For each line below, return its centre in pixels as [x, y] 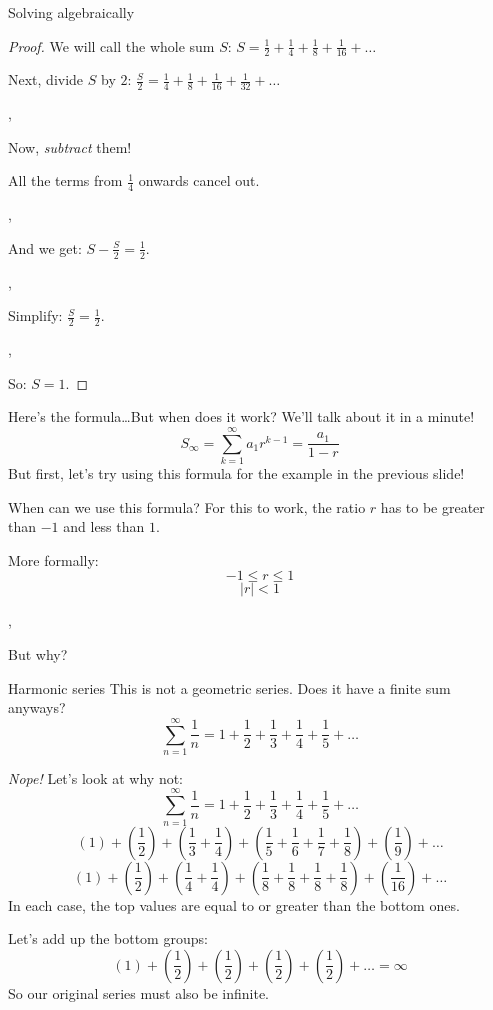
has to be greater [432, 506]
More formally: [53, 559]
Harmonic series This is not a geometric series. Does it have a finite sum [229, 687]
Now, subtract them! [70, 146]
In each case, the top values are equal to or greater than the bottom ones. [234, 904]
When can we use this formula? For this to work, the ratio [187, 506]
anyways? [37, 707]
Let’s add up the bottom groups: [108, 938]
